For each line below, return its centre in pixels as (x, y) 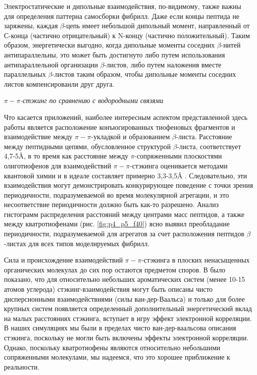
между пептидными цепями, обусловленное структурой (87, 146)
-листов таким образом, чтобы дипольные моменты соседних (144, 74)
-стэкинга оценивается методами (179, 165)
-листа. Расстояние (204, 136)
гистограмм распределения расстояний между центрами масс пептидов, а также (124, 214)
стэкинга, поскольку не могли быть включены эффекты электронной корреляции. (126, 337)
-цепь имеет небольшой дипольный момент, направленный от (157, 26)
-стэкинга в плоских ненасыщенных (196, 260)
